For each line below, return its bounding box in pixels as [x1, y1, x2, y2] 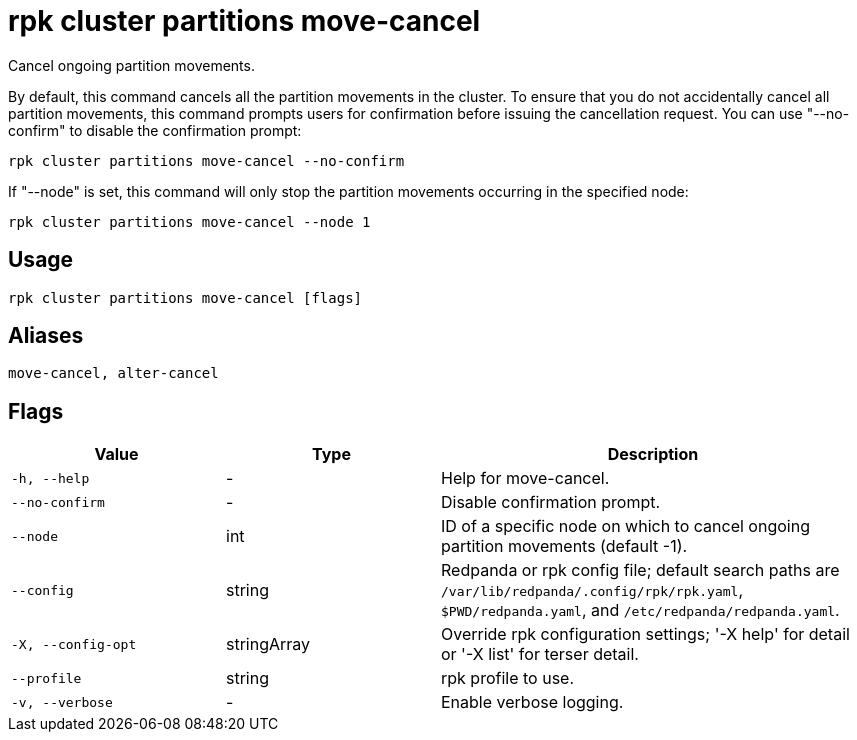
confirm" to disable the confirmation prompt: [8, 121, 302, 139]
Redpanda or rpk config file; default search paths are [441, 560, 840, 581]
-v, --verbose [11, 694, 113, 710]
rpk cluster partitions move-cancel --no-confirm [8, 152, 405, 169]
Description [607, 444, 699, 465]
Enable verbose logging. [441, 692, 624, 713]
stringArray [226, 634, 311, 655]
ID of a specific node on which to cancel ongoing [441, 516, 810, 537]
